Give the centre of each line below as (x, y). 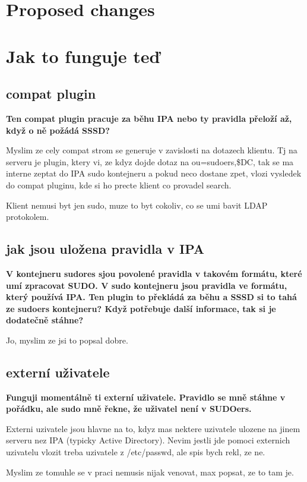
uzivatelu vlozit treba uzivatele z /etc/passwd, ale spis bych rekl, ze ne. (136, 452)
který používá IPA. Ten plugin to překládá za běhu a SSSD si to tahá (151, 297)
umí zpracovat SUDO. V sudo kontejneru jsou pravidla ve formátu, (147, 285)
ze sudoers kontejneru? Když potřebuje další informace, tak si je (141, 308)
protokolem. (28, 217)
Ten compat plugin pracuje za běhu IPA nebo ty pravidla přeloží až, (149, 118)
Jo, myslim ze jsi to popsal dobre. (67, 340)
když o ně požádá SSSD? (58, 130)
